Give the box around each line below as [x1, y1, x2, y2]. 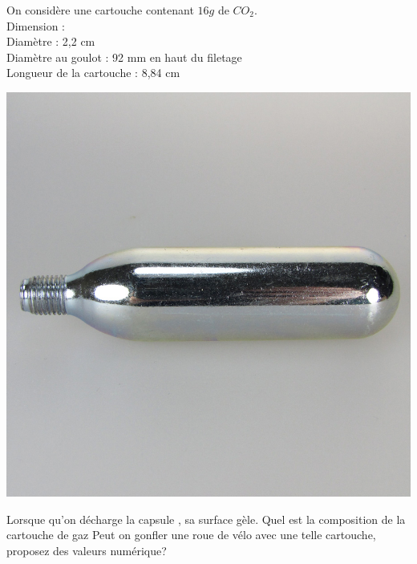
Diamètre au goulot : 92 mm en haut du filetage [6, 48, 242, 65]
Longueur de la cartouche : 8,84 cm [6, 64, 180, 81]
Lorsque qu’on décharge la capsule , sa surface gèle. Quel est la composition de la [6, 510, 406, 527]
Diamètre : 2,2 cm [6, 33, 95, 50]
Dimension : [6, 17, 65, 34]
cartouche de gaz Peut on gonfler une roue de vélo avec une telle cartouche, [6, 526, 376, 543]
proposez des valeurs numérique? [6, 542, 167, 558]
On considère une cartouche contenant [6, 2, 194, 18]
